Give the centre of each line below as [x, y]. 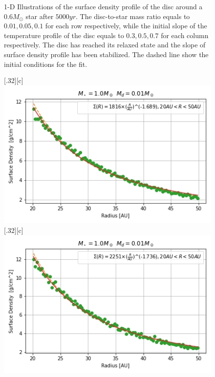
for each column [185, 35]
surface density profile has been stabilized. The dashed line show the [106, 54]
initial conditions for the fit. [46, 64]
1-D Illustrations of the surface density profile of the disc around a [103, 6]
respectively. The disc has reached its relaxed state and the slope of [105, 45]
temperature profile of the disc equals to [64, 35]
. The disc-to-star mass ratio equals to [133, 16]
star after [40, 16]
